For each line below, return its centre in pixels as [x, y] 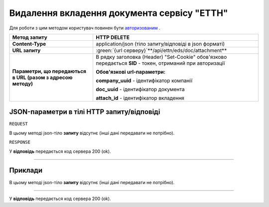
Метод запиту [30, 37]
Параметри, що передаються [49, 71]
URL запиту [26, 50]
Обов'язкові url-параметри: [131, 72]
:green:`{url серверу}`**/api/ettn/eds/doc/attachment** [161, 50]
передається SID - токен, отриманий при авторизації [160, 63]
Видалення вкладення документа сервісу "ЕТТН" [119, 13]
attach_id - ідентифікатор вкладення [140, 98]
